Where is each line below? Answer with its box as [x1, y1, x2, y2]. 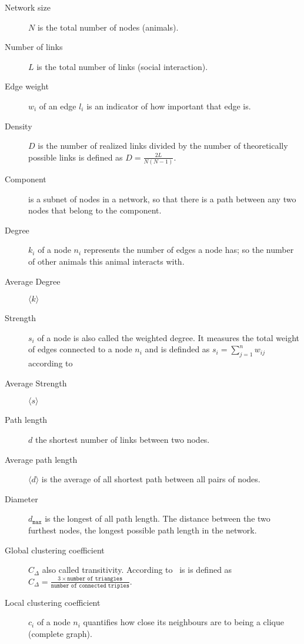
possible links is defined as [28, 151, 123, 163]
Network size [5, 1, 51, 13]
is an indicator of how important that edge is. [86, 99, 251, 112]
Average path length [5, 453, 78, 465]
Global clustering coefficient [5, 543, 105, 556]
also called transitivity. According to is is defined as [42, 563, 232, 576]
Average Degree [5, 275, 61, 287]
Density [5, 119, 32, 132]
